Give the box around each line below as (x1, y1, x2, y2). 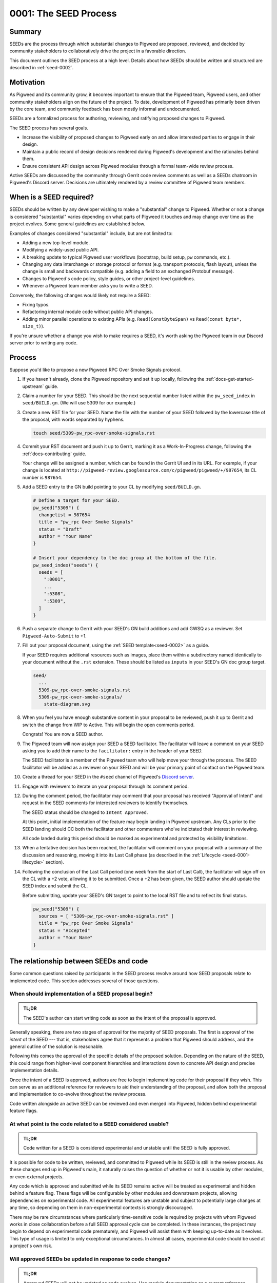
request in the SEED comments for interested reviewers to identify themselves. (22, 800, 189, 806)
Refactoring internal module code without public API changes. (22, 308, 153, 315)
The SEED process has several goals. (9, 125, 88, 131)
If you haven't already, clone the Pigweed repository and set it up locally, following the (22, 376, 205, 382)
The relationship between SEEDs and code (9, 957, 148, 966)
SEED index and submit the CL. (22, 883, 88, 889)
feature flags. (9, 1107, 38, 1114)
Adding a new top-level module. (22, 239, 90, 246)
